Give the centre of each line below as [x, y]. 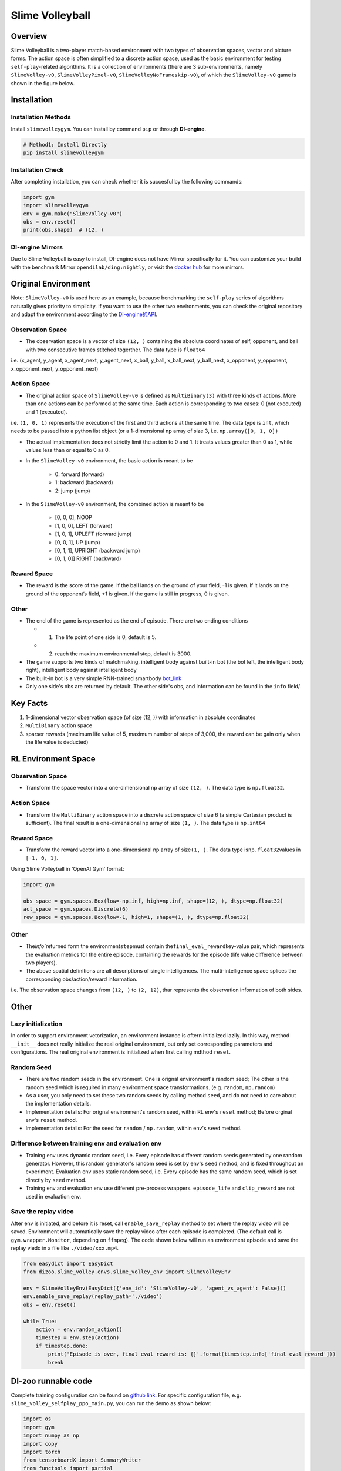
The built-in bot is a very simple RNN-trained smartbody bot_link [104, 678]
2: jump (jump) [72, 491]
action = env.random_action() [79, 1329]
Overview [29, 36]
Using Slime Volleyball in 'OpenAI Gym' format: [67, 868]
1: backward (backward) [84, 482]
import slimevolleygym [56, 205]
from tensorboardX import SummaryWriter [82, 1460]
